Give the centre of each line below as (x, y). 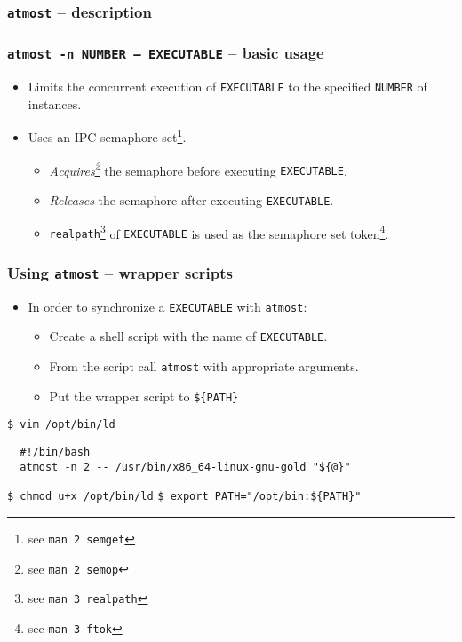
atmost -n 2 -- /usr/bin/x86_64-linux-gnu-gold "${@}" (185, 467)
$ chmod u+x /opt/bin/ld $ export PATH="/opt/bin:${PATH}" (184, 497)
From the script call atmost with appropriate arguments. (204, 366)
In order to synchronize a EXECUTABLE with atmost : (167, 306)
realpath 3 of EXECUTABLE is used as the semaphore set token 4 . (219, 232)
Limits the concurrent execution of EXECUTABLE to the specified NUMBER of (227, 87)
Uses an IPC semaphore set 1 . (107, 136)
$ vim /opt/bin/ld (61, 425)
